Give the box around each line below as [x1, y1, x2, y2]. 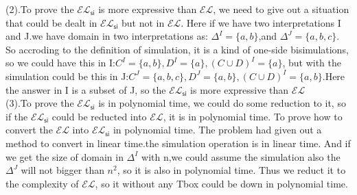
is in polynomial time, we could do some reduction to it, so [98, 96, 346, 110]
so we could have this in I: [5, 55, 115, 70]
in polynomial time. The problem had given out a [113, 122, 322, 137]
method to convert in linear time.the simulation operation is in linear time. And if [5, 135, 351, 150]
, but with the [282, 55, 341, 70]
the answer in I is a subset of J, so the [5, 82, 166, 96]
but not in [121, 15, 165, 29]
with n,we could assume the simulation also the [141, 149, 341, 164]
